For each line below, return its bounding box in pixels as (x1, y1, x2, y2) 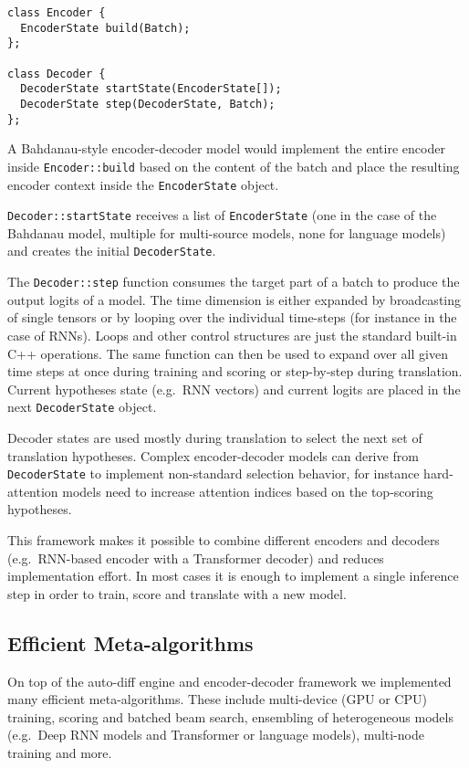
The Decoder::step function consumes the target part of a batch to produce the (7, 272, 460, 291)
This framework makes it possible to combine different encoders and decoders (7, 530, 440, 549)
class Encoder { (7, 6, 106, 19)
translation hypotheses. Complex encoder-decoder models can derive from (7, 446, 419, 465)
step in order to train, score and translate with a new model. (7, 584, 347, 603)
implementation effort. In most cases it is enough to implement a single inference (7, 566, 459, 585)
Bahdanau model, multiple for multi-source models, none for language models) (7, 223, 446, 242)
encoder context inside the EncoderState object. (7, 174, 279, 194)
